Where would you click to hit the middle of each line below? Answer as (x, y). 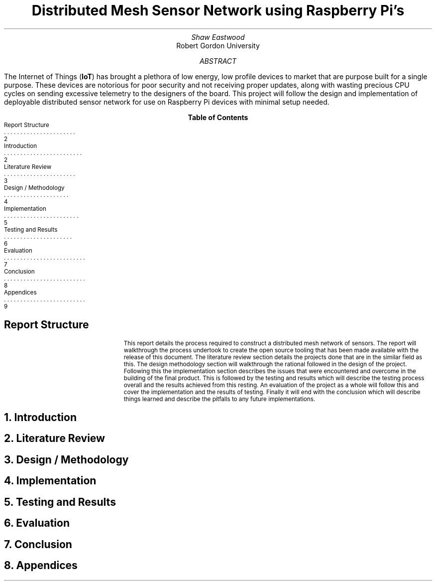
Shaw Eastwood (218, 37)
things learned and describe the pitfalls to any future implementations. (219, 399)
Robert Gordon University (218, 45)
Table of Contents (218, 117)
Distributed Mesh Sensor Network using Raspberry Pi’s (218, 10)
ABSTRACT (218, 61)
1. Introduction (40, 418)
